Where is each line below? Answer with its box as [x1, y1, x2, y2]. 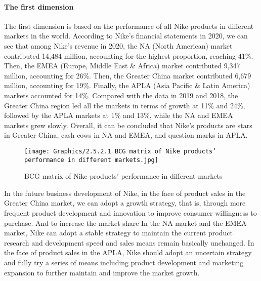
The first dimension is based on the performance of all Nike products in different [4, 20, 254, 31]
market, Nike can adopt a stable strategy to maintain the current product [4, 227, 233, 238]
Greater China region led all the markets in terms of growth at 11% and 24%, [4, 100, 245, 110]
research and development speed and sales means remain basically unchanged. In [4, 237, 254, 248]
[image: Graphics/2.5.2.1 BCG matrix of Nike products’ [24, 147, 216, 155]
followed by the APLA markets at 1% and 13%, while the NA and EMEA [4, 110, 233, 121]
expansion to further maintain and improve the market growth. [4, 267, 200, 277]
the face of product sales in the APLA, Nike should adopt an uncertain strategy [4, 247, 252, 258]
